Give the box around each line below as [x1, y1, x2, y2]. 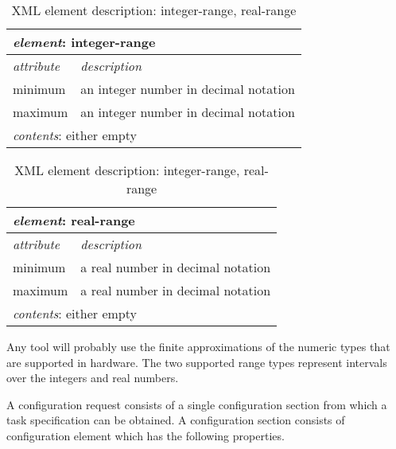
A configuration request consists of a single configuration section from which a [6, 396, 387, 412]
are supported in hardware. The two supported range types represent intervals [6, 353, 387, 370]
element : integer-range [13, 33, 156, 51]
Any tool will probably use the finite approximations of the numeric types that [6, 338, 390, 354]
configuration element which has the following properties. [6, 427, 285, 443]
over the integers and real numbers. [6, 369, 179, 386]
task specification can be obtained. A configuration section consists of [6, 412, 345, 428]
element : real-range [13, 211, 135, 229]
